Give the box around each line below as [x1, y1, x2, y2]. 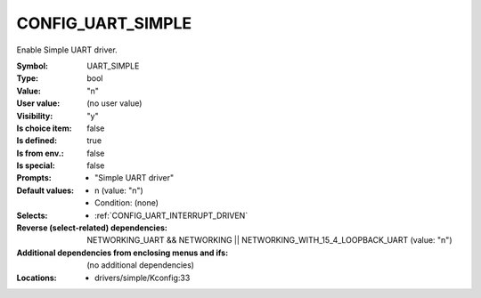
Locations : [16, 272, 57, 283]
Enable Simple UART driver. [16, 44, 118, 55]
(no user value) [86, 98, 143, 109]
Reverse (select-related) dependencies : [16, 222, 168, 233]
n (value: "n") [94, 185, 144, 196]
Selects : [16, 210, 48, 221]
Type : [16, 73, 39, 84]
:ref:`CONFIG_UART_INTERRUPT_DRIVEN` [94, 210, 249, 221]
